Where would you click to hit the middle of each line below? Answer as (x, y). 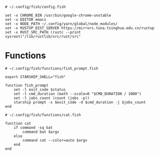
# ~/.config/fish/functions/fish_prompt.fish (51, 68)
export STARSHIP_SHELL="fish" (36, 77)
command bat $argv (41, 132)
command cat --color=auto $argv (55, 140)
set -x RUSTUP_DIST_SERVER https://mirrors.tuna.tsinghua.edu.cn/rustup (80, 28)
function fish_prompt (27, 85)
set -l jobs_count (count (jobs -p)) (52, 98)
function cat (18, 123)
